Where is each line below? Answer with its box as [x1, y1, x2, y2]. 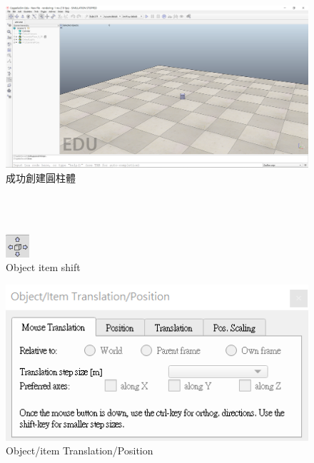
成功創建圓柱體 [6, 170, 76, 185]
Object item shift [6, 260, 81, 275]
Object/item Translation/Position [6, 443, 153, 458]
